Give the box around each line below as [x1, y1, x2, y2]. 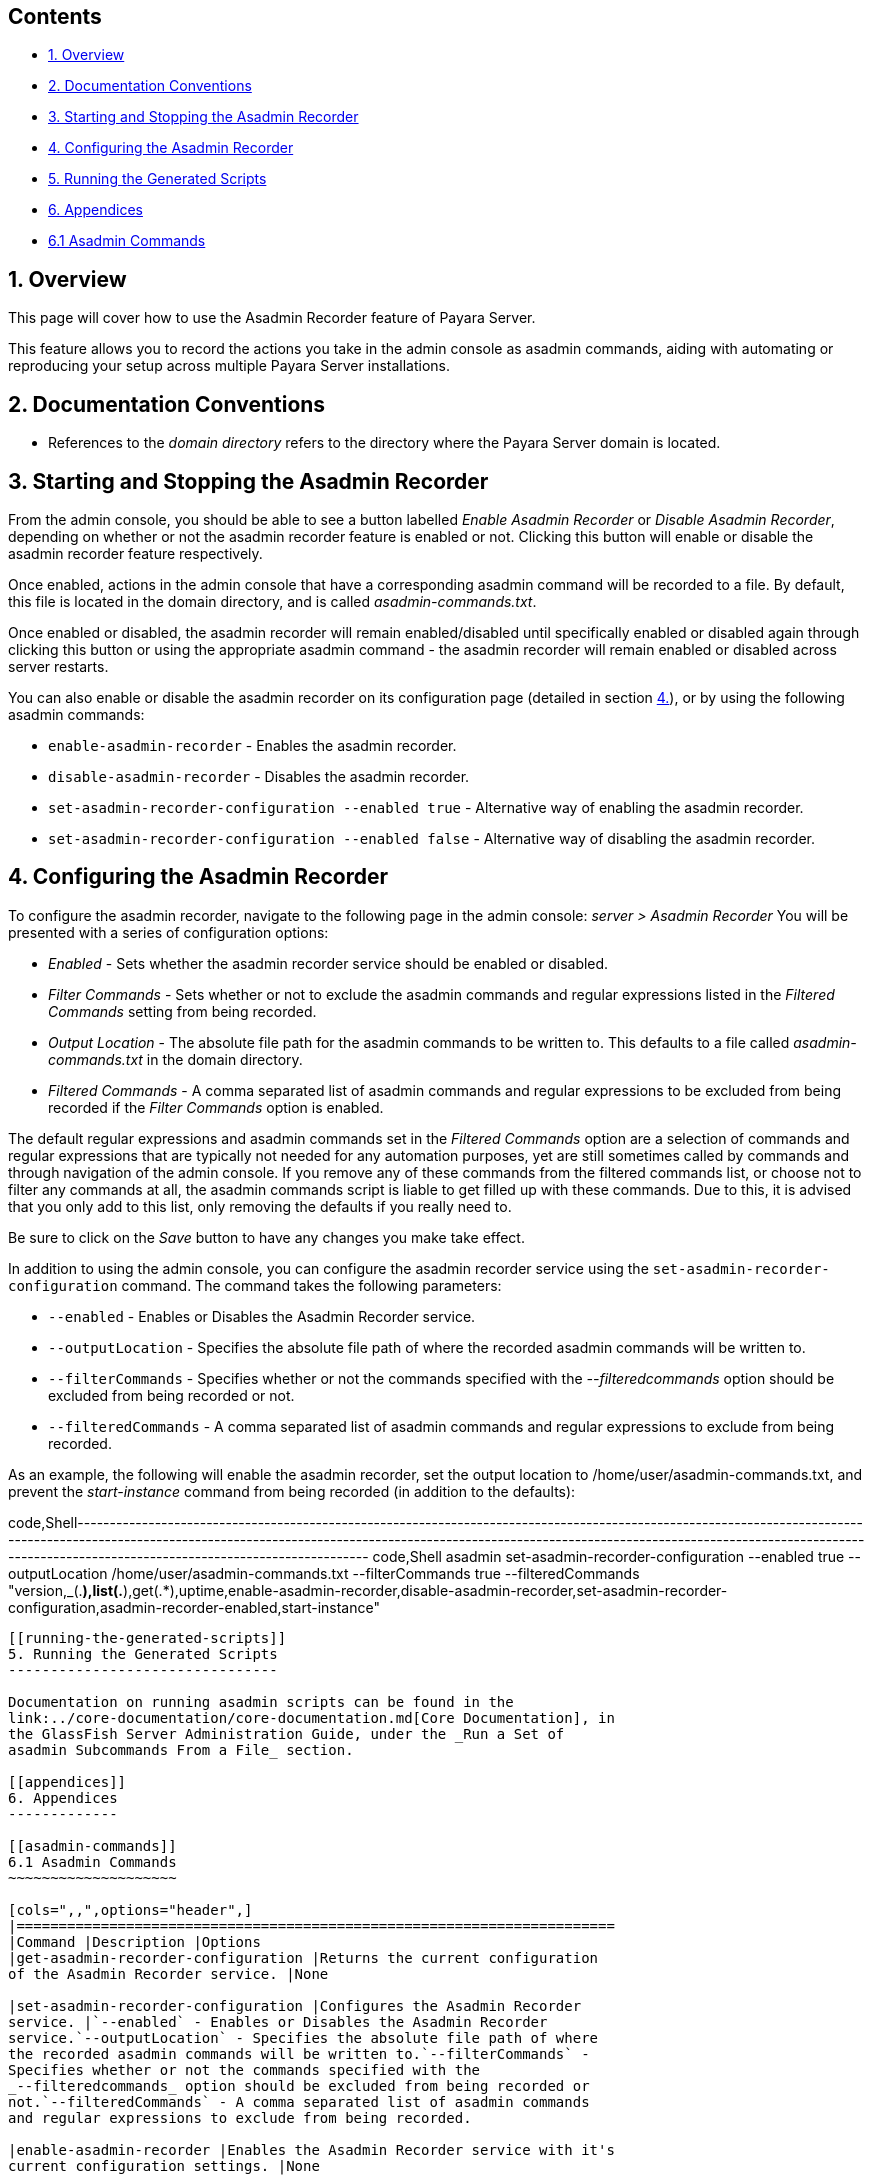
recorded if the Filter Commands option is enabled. [48, 1098, 384, 1116]
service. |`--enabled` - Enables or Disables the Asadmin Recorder [8, 2013, 548, 2030]
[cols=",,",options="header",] [8, 1901, 253, 1918]
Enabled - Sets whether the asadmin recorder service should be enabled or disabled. [48, 954, 609, 972]
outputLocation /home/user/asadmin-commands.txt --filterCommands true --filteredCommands [8, 1564, 640, 1582]
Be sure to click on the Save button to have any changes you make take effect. [8, 1228, 525, 1246]
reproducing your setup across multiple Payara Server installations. [8, 357, 451, 375]
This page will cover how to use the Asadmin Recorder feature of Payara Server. [8, 309, 536, 327]
